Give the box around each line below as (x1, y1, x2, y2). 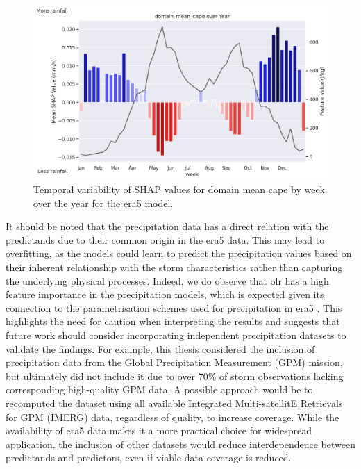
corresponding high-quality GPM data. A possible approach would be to (6, 382, 313, 397)
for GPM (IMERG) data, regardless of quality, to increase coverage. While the (6, 409, 339, 424)
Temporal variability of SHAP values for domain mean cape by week (33, 182, 326, 197)
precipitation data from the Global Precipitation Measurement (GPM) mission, (6, 355, 343, 370)
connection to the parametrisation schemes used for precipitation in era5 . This (6, 300, 342, 315)
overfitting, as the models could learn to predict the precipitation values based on (6, 246, 352, 261)
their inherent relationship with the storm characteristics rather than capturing (6, 260, 343, 274)
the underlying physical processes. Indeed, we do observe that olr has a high (6, 273, 329, 288)
